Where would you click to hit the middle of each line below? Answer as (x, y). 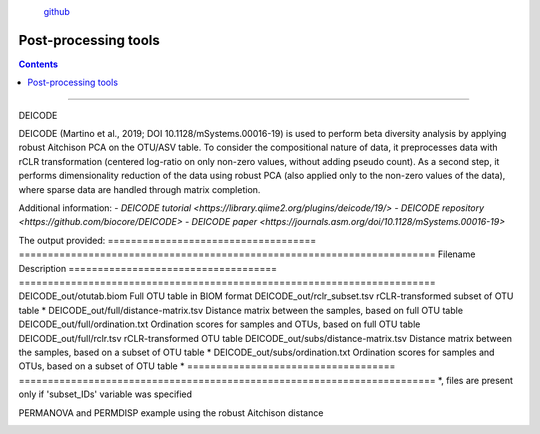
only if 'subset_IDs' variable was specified (105, 394)
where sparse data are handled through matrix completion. (139, 189)
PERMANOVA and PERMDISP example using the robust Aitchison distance (171, 412)
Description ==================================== (148, 268)
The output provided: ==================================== (167, 240)
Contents (38, 64)
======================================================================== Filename (247, 254)
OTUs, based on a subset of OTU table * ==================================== (207, 366)
